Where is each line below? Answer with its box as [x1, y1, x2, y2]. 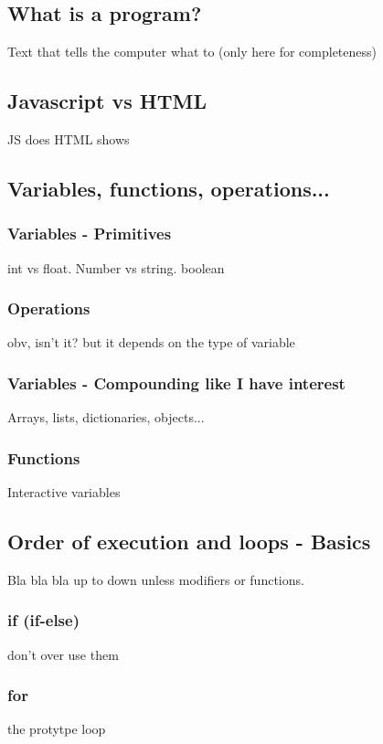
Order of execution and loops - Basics [7, 527, 371, 556]
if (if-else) [7, 609, 80, 632]
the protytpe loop [7, 719, 106, 739]
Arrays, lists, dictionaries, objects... [7, 408, 205, 427]
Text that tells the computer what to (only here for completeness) [7, 42, 377, 61]
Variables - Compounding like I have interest [7, 371, 346, 394]
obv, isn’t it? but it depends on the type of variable [7, 333, 295, 352]
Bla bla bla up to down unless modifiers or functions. [7, 569, 304, 589]
